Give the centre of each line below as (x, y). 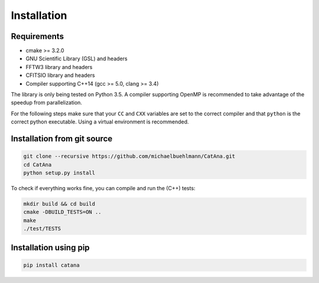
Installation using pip (50, 247)
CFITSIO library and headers (60, 75)
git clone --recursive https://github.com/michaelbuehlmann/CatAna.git (129, 156)
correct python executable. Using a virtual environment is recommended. (100, 122)
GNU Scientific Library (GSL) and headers (77, 58)
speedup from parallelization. (47, 103)
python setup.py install (59, 173)
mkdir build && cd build (59, 204)
